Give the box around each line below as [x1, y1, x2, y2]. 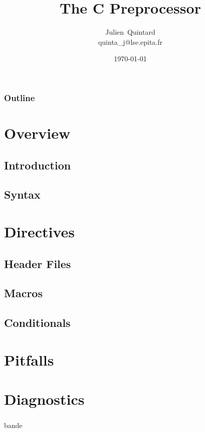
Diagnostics [4, 389, 85, 409]
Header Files [4, 255, 71, 271]
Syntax [4, 187, 41, 202]
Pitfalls [4, 349, 54, 370]
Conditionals [4, 315, 71, 330]
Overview [4, 123, 71, 143]
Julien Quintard [105, 27, 155, 37]
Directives [4, 221, 75, 241]
